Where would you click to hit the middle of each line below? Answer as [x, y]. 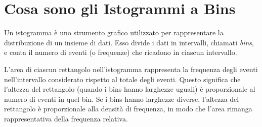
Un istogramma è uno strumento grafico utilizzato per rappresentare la [114, 33]
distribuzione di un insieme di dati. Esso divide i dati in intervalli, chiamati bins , [129, 42]
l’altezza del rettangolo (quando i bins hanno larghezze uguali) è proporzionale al [130, 89]
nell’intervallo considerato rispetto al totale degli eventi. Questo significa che [122, 79]
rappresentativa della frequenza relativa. [66, 118]
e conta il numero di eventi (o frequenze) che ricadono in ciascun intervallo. [121, 52]
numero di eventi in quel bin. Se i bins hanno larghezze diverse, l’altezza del [122, 99]
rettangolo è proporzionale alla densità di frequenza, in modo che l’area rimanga [128, 109]
